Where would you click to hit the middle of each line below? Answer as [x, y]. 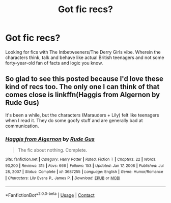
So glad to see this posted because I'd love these [84, 79]
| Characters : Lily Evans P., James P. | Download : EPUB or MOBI [63, 178]
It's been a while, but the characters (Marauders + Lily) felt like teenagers [82, 115]
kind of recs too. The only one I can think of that [82, 87]
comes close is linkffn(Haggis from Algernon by [83, 95]
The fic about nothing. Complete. [52, 150]
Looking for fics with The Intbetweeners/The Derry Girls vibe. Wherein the [83, 52]
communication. [22, 126]
